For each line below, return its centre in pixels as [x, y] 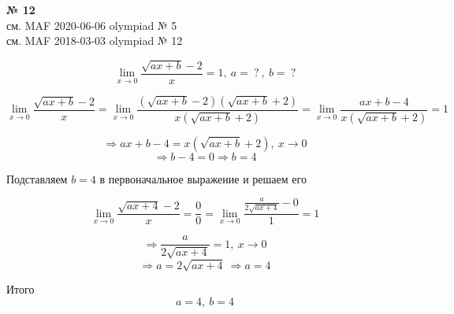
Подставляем [37, 178]
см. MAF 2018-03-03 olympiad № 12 [95, 41]
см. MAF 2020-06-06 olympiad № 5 [92, 25]
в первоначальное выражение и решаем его [203, 178]
